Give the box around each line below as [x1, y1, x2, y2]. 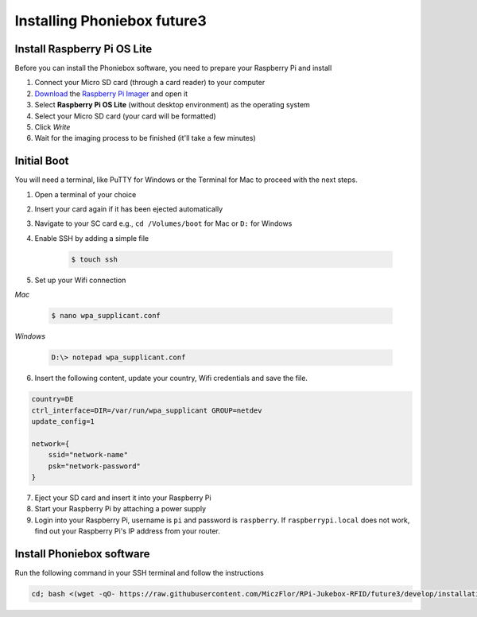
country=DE [31, 394, 74, 404]
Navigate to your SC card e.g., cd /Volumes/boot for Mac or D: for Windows [34, 219, 293, 228]
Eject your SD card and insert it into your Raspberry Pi [34, 493, 211, 503]
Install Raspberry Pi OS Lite [14, 42, 153, 56]
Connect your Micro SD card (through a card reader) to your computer [34, 78, 266, 87]
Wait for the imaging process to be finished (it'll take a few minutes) [34, 134, 256, 143]
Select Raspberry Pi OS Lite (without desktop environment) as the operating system [34, 100, 310, 110]
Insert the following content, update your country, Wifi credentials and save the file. [34, 374, 308, 383]
